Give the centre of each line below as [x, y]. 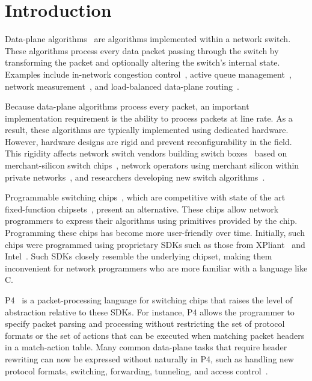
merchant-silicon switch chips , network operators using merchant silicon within [152, 165]
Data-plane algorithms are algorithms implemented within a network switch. [148, 39]
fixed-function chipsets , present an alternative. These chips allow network [142, 209]
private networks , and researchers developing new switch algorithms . [135, 177]
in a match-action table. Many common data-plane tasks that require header [146, 347]
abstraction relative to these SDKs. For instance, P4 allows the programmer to [150, 311]
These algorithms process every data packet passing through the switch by [142, 50]
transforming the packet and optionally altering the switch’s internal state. [142, 62]
